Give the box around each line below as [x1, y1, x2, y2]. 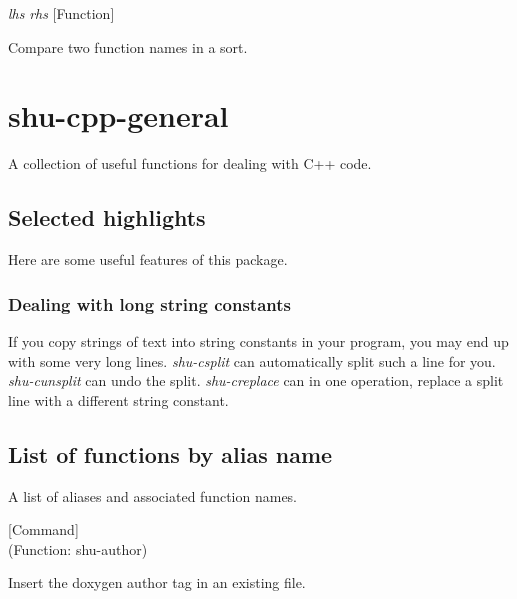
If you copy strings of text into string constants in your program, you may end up [8, 330, 509, 351]
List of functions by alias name [8, 438, 333, 469]
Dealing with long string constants [8, 291, 291, 316]
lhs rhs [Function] [8, 3, 115, 23]
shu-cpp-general [8, 95, 229, 136]
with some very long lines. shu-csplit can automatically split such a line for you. [8, 350, 496, 371]
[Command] [8, 519, 79, 540]
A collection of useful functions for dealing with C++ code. [8, 153, 372, 174]
